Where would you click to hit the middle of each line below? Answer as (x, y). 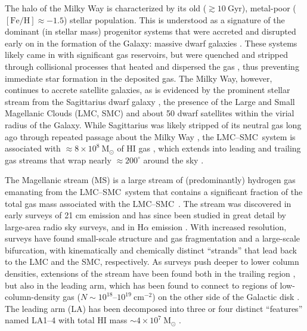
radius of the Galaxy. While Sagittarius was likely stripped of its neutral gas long (153, 124)
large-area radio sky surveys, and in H (74, 226)
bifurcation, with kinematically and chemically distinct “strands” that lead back (151, 250)
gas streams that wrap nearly (58, 160)
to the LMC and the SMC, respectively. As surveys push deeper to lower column (152, 262)
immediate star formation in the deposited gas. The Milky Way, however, (139, 78)
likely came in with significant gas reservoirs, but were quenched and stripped (147, 55)
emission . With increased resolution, (219, 226)
